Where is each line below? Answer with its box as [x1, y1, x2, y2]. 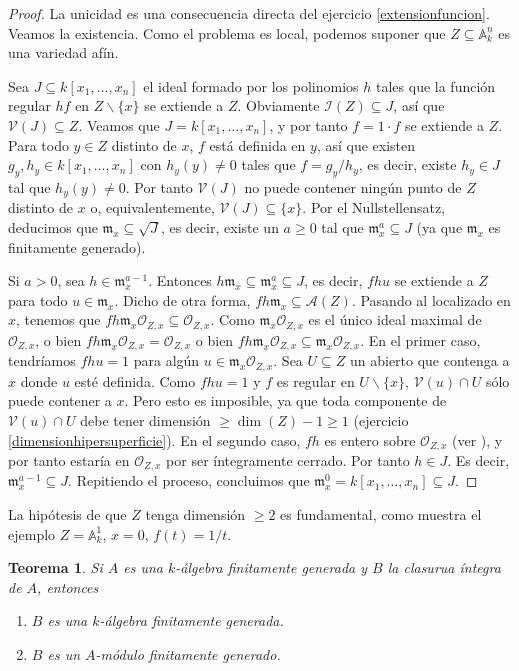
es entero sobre [324, 429, 416, 450]
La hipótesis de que [8, 504, 127, 525]
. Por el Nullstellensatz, [302, 197, 446, 218]
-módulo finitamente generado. [95, 643, 281, 664]
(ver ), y [452, 429, 503, 450]
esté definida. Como [74, 370, 196, 391]
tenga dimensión [145, 504, 246, 525]
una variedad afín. [8, 42, 119, 63]
